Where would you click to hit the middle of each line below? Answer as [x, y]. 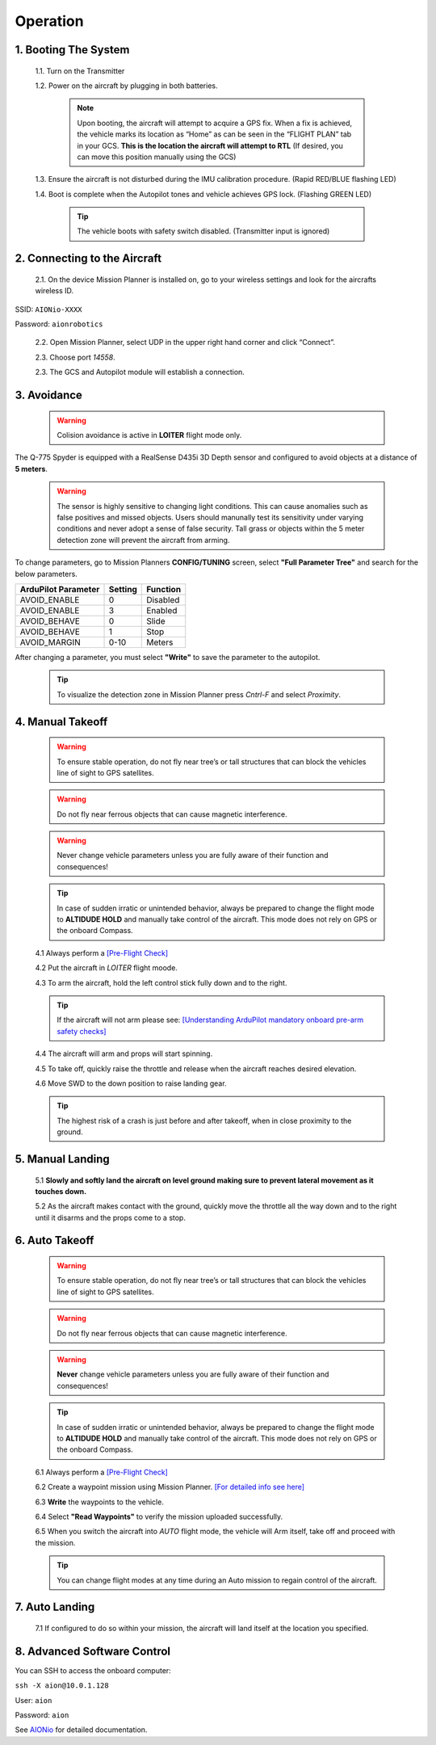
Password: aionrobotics [59, 324]
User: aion [34, 1700]
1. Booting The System [72, 50]
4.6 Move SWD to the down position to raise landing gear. [131, 1083]
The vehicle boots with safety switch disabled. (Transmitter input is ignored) [203, 231]
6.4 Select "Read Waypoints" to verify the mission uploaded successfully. [159, 1516]
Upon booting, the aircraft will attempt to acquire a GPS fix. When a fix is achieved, [215, 123]
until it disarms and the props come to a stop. [110, 1217]
